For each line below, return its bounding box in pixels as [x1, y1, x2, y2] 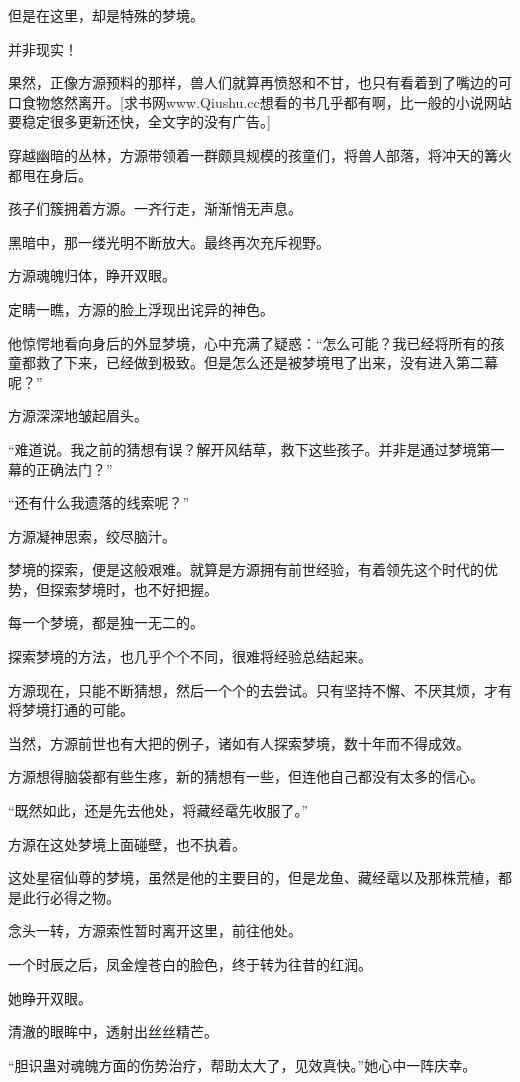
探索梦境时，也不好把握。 [49, 578, 218, 599]
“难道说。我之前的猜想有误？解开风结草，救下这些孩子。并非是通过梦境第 [8, 438, 491, 459]
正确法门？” [35, 458, 113, 479]
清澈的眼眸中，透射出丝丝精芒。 [8, 1021, 218, 1042]
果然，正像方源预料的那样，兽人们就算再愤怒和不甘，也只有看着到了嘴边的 [8, 72, 498, 93]
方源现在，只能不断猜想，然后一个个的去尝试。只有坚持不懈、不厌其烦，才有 [8, 679, 512, 700]
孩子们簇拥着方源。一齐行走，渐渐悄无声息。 [8, 198, 302, 219]
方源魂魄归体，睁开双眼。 [8, 265, 176, 286]
